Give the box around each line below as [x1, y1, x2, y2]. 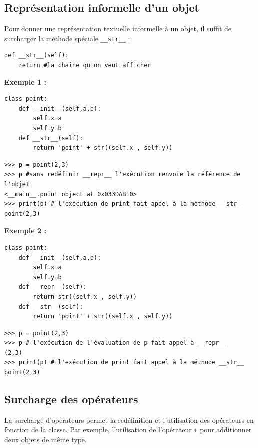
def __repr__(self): [18, 283, 87, 291]
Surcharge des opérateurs [4, 391, 138, 407]
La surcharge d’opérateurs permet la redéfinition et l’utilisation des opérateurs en [4, 414, 254, 425]
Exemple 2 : [4, 225, 46, 236]
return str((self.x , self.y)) [33, 293, 137, 300]
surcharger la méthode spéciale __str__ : [4, 33, 130, 43]
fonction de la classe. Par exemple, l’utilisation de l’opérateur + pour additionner [4, 424, 252, 435]
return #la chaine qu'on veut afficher [18, 62, 151, 69]
